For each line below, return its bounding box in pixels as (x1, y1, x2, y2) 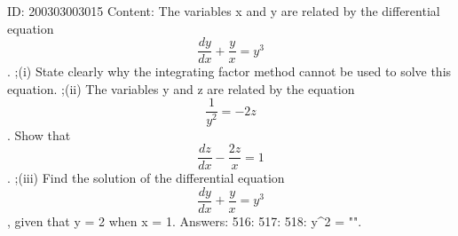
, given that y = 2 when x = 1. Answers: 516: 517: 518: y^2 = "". (7, 211, 362, 230)
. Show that (7, 125, 71, 144)
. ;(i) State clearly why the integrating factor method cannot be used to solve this (7, 62, 452, 81)
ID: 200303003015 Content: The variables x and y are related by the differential (7, 2, 440, 20)
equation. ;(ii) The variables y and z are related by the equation (7, 79, 355, 98)
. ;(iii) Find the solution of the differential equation (7, 169, 285, 187)
